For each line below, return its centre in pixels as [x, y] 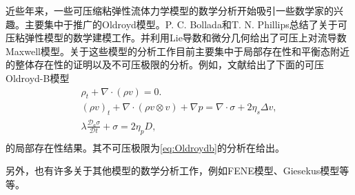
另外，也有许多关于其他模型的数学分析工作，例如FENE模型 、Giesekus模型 [173, 171]
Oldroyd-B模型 [38, 78]
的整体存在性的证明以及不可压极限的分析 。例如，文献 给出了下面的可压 [165, 64]
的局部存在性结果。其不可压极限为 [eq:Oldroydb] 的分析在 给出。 [145, 147]
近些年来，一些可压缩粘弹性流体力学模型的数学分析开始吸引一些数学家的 [170, 10]
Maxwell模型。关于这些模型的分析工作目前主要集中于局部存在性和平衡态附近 [177, 51]
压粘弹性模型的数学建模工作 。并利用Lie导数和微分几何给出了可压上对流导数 [176, 38]
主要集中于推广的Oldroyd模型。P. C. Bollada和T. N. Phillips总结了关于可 [186, 24]
